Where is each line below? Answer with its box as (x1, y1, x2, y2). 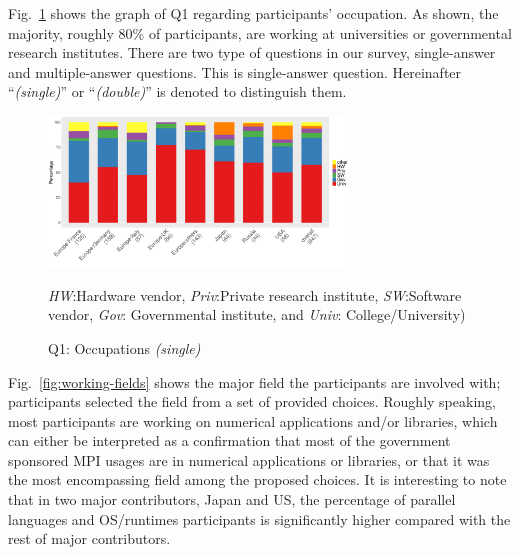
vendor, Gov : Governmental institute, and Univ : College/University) (48, 304, 466, 325)
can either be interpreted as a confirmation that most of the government (8, 430, 451, 451)
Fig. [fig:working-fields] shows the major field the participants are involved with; (8, 371, 501, 392)
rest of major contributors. (8, 528, 171, 549)
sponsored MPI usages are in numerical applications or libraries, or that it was (8, 449, 490, 470)
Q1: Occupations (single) (48, 337, 201, 358)
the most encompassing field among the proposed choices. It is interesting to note (8, 469, 507, 490)
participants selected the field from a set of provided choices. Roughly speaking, (8, 391, 496, 412)
